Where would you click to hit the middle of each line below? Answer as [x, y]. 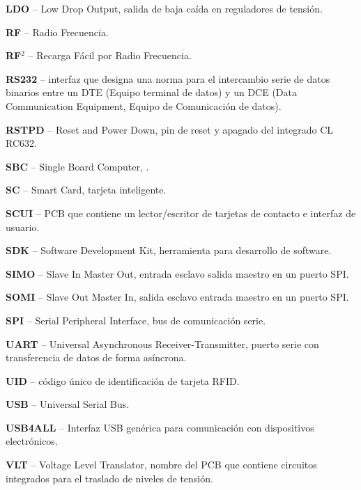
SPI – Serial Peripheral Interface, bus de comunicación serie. [136, 320]
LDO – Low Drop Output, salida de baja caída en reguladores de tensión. [164, 8]
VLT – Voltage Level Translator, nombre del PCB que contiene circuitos [161, 465]
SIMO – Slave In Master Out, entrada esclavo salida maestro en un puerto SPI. [177, 273]
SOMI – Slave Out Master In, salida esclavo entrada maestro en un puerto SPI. [177, 297]
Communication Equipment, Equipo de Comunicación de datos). [144, 105]
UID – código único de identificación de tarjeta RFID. [123, 380]
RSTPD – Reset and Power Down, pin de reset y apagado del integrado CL [169, 129]
